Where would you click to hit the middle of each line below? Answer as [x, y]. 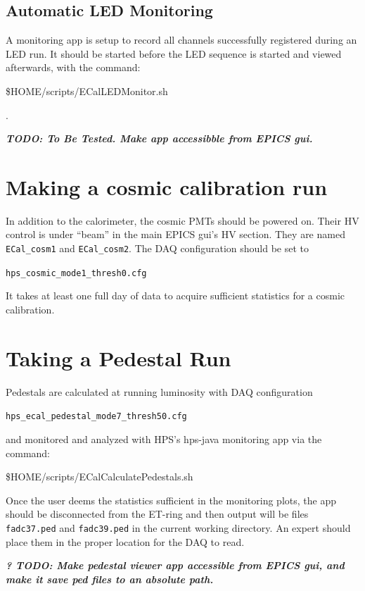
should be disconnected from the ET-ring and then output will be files [157, 514]
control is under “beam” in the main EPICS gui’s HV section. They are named [175, 234]
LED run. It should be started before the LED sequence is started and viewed [174, 53]
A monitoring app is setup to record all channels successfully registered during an [181, 40]
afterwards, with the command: [73, 67]
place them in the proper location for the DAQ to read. [125, 541]
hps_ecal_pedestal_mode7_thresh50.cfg [96, 417]
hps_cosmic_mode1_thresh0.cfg [76, 273]
